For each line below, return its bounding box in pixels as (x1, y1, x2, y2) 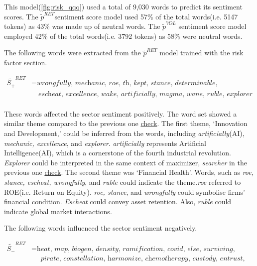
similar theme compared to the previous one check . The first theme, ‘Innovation (4, 118, 248, 129)
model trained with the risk (159, 47, 244, 58)
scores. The (4, 11, 38, 21)
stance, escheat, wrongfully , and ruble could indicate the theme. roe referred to (4, 176, 241, 187)
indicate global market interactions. (4, 206, 112, 216)
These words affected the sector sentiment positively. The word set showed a (4, 108, 237, 119)
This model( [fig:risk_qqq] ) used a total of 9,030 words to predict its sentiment (4, 1, 243, 11)
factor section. (4, 57, 47, 67)
